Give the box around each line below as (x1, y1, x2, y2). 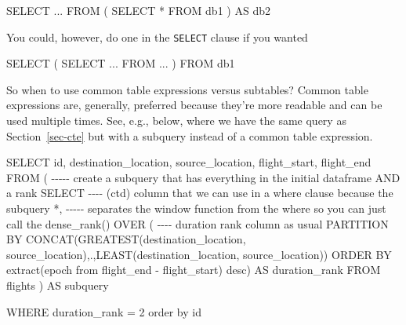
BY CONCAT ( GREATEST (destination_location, (6, 231, 246, 247)
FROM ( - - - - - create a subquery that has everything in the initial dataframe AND (6, 169, 401, 185)
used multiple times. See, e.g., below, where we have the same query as (6, 112, 346, 129)
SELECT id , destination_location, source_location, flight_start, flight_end (6, 154, 372, 170)
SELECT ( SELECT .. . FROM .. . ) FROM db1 (6, 55, 235, 71)
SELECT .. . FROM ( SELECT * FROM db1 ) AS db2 (6, 2, 270, 18)
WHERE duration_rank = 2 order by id (6, 303, 201, 320)
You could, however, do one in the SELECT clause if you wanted (6, 28, 308, 45)
